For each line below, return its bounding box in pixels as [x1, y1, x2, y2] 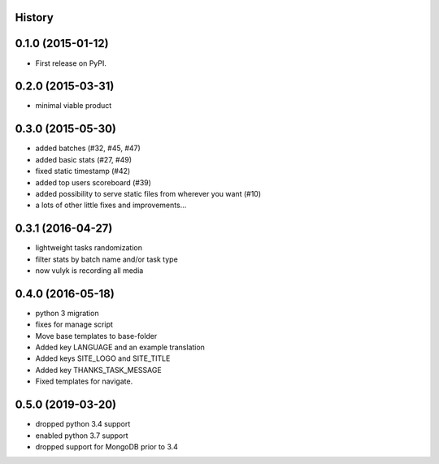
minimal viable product [35, 101, 112, 111]
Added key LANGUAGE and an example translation [35, 342, 205, 353]
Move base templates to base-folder [35, 331, 158, 340]
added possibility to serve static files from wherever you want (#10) [35, 189, 262, 198]
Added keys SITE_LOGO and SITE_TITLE [35, 353, 171, 363]
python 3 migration [35, 308, 99, 318]
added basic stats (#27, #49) [35, 154, 132, 164]
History [15, 11, 54, 24]
